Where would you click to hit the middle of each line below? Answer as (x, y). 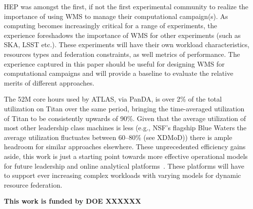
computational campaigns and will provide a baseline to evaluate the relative (119, 73)
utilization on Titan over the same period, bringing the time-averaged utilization (124, 108)
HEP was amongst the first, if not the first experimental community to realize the (126, 6)
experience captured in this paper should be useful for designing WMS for (114, 63)
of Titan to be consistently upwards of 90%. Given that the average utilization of (125, 118)
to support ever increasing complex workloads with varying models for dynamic (123, 175)
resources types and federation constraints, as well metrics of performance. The (122, 54)
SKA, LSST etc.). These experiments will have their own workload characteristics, (127, 44)
